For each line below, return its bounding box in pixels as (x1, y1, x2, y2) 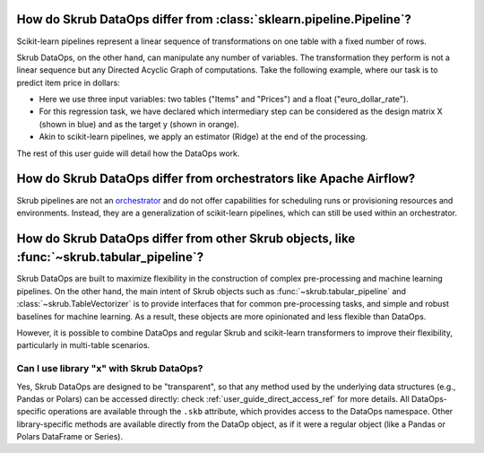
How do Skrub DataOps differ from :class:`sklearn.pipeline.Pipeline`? (16, 12, 412, 27)
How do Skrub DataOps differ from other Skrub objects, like (16, 231, 356, 246)
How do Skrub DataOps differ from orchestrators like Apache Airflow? (16, 171, 416, 187)
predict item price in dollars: (16, 77, 120, 88)
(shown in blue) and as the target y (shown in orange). (39, 118, 239, 129)
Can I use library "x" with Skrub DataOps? (16, 362, 203, 375)
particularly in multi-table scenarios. (16, 340, 151, 351)
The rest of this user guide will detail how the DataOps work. (16, 148, 240, 159)
